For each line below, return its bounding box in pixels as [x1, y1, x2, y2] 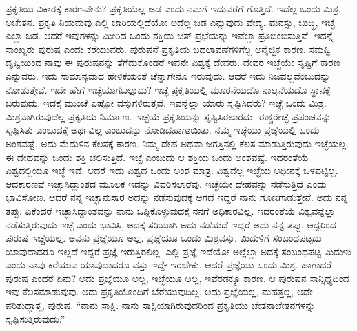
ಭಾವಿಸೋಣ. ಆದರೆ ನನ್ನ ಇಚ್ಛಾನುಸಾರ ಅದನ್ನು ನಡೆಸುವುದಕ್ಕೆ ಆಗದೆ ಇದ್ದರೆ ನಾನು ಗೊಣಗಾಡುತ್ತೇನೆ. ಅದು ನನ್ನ [6, 190, 348, 204]
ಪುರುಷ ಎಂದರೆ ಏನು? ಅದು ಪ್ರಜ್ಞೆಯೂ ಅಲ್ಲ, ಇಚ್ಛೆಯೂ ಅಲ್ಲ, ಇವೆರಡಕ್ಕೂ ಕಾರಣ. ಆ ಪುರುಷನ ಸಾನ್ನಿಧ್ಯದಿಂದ [6, 270, 349, 285]
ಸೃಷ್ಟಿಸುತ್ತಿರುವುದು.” [6, 311, 65, 325]
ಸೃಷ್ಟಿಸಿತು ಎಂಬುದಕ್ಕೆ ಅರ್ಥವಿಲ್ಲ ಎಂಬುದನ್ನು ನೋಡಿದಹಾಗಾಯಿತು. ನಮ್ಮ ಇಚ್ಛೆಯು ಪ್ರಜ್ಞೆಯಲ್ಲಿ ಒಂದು [6, 122, 320, 137]
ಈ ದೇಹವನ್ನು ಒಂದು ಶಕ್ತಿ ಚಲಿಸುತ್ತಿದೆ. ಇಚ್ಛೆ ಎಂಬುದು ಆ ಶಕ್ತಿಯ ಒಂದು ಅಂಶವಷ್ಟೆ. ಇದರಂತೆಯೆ [6, 149, 309, 164]
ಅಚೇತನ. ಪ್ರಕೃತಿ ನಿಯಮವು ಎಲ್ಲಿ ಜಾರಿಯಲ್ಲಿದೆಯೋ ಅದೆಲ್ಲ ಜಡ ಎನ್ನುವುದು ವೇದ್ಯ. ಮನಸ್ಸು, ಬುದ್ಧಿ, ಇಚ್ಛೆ [6, 14, 335, 29]
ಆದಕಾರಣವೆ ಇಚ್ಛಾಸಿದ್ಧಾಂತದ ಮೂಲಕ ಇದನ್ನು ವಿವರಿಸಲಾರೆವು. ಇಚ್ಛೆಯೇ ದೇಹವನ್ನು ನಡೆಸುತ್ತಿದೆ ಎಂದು [6, 176, 327, 191]
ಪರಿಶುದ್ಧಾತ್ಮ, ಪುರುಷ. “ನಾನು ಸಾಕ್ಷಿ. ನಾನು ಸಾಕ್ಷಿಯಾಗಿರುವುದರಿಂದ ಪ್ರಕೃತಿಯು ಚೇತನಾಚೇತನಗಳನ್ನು [6, 298, 316, 312]
